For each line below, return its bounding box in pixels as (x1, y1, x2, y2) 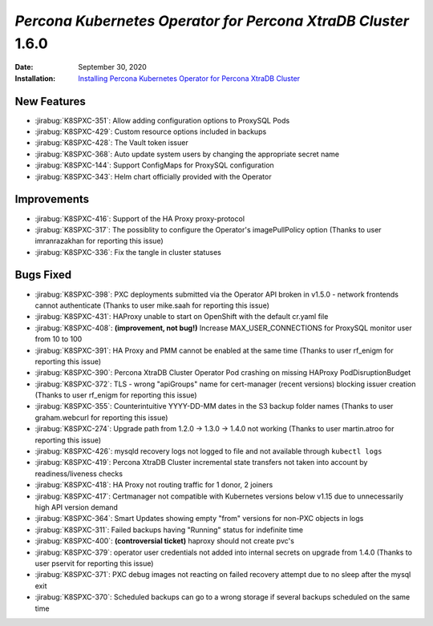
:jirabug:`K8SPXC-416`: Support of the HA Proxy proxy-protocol (34, 213, 245, 224)
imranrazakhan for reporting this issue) (34, 236, 164, 246)
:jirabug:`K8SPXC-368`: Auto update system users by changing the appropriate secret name (34, 149, 340, 159)
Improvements (14, 192, 90, 206)
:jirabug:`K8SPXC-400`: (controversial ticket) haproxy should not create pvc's (34, 536, 294, 546)
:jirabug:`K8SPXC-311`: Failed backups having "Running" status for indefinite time (34, 525, 304, 535)
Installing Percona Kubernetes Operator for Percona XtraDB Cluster (78, 73, 301, 83)
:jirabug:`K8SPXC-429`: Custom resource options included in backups (34, 127, 267, 136)
